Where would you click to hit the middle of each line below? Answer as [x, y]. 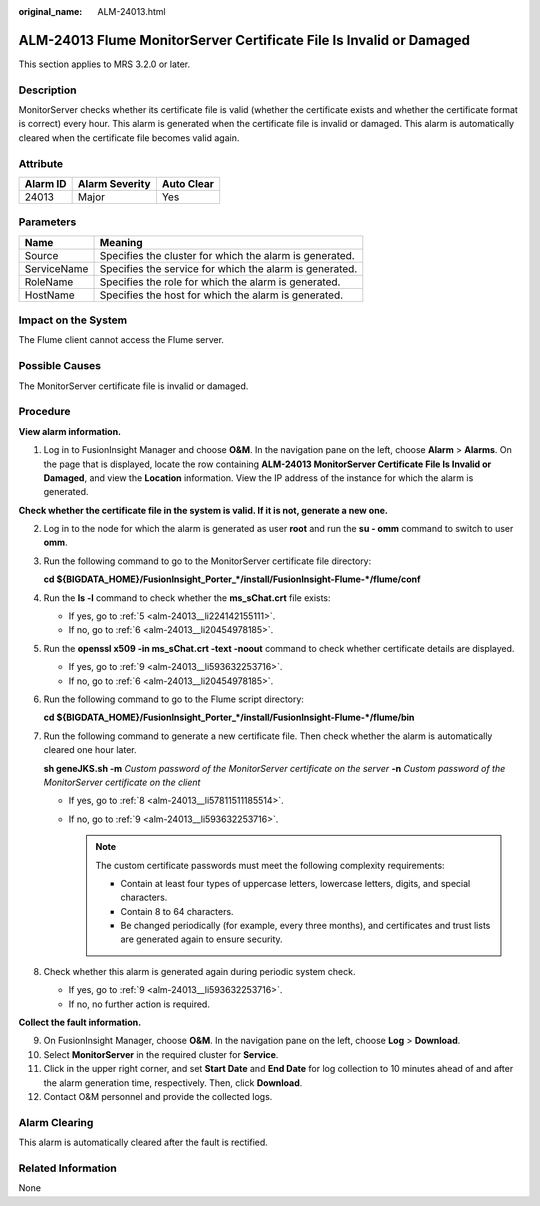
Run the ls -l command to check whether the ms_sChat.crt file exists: [187, 597]
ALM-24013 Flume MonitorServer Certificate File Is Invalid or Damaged [244, 40]
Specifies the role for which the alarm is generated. [220, 282]
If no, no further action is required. [139, 1004]
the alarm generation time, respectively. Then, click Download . [173, 1082]
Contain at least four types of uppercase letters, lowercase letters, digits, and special [295, 883]
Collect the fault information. [80, 1022]
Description [47, 90]
